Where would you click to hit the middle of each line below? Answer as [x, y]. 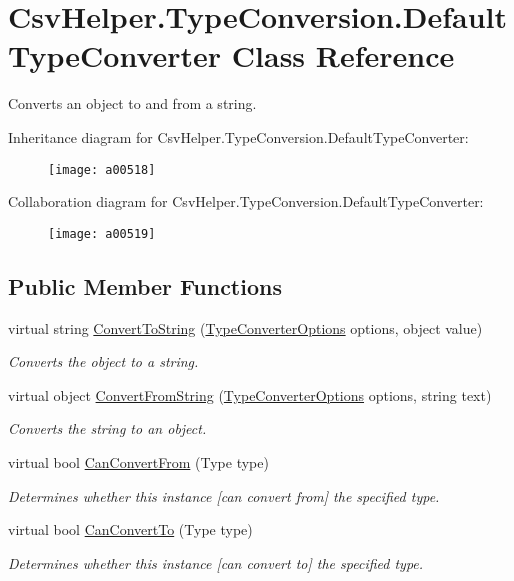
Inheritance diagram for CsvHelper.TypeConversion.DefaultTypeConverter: [238, 136]
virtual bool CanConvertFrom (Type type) [138, 461]
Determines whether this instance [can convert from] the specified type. [224, 495]
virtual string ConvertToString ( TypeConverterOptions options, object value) [245, 327]
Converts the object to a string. [103, 361]
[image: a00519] [102, 233]
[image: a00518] [102, 169]
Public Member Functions [145, 285]
